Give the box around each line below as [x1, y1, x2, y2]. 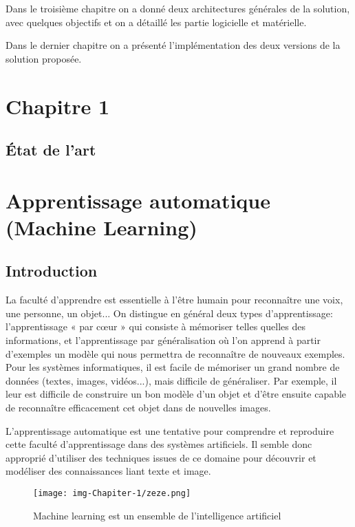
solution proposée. [6, 51, 82, 65]
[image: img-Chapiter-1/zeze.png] [33, 488, 191, 499]
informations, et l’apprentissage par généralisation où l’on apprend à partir [6, 333, 321, 347]
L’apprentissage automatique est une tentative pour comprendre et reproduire [6, 423, 334, 438]
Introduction [6, 260, 98, 281]
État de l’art [6, 139, 96, 160]
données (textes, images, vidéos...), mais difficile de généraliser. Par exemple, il [6, 373, 337, 387]
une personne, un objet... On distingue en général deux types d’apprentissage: [6, 305, 333, 320]
